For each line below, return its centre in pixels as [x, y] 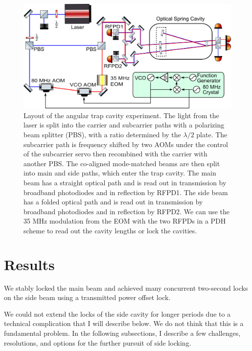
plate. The [212, 135]
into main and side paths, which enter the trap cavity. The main [120, 173]
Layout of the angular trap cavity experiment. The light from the [121, 115]
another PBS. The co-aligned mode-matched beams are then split [122, 163]
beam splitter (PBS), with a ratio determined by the [102, 135]
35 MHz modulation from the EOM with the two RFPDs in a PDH [125, 221]
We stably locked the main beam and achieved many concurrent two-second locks [126, 288]
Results [29, 264]
